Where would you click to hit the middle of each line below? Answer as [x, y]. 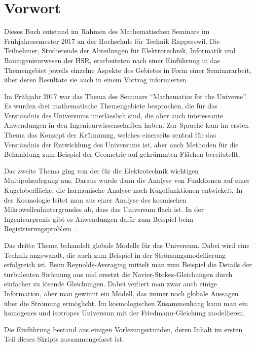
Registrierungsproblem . [40, 228]
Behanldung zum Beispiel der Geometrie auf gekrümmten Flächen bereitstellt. [122, 154]
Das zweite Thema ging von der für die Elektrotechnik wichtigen [101, 170]
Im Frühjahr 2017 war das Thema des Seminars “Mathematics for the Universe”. [126, 96]
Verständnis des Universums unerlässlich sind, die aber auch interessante [114, 115]
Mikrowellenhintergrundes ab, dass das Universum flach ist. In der [104, 209]
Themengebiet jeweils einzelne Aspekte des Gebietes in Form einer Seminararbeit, [128, 70]
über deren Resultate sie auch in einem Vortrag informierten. [96, 80]
